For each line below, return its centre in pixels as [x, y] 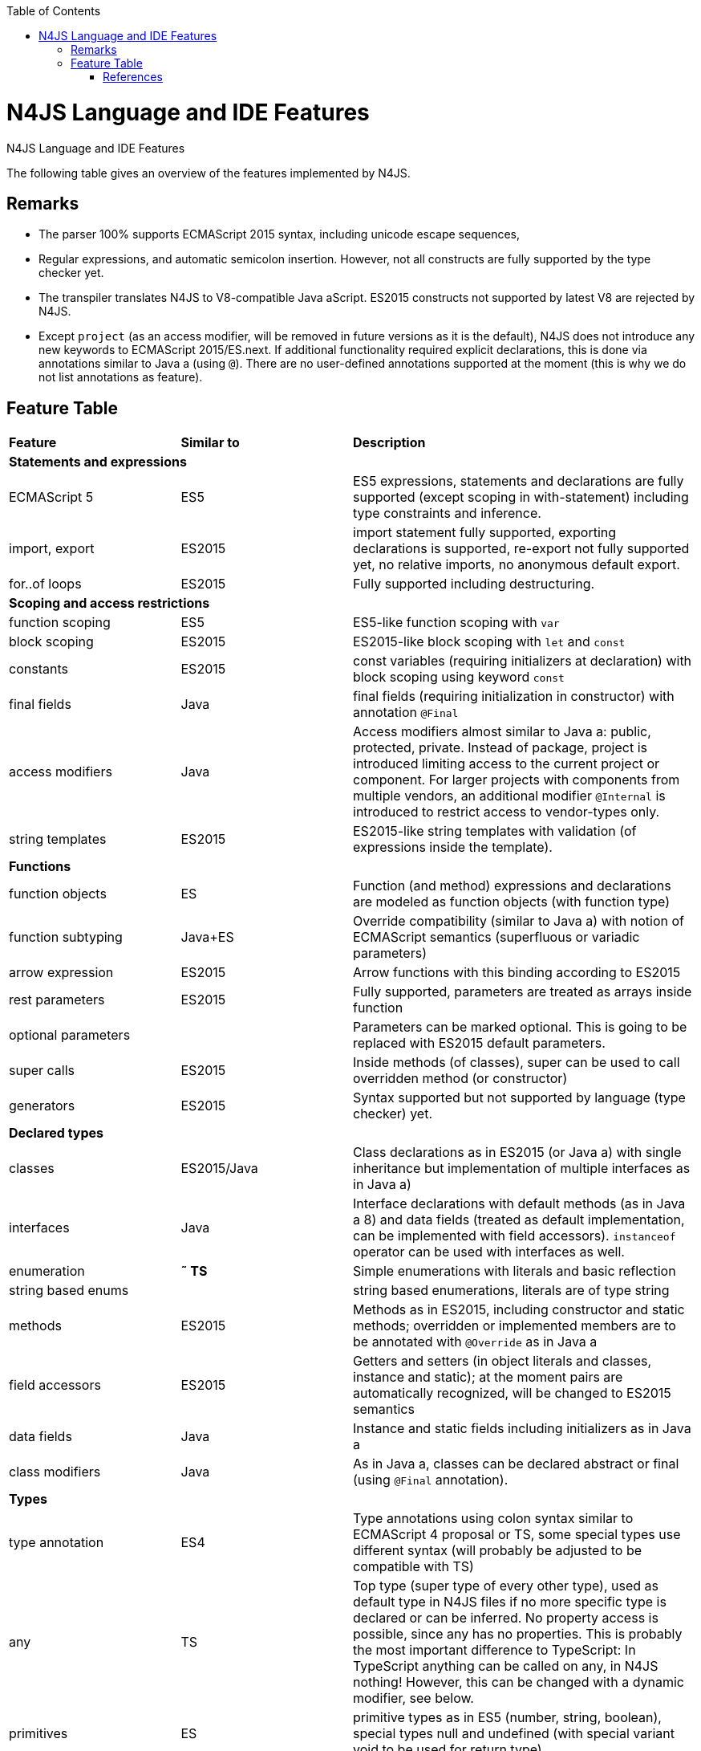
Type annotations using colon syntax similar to [493, 1519]
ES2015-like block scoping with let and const [489, 642]
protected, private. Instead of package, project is [500, 748]
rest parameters [57, 1000]
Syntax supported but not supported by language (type [519, 1098]
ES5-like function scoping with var [456, 623]
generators [42, 1106]
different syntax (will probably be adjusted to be [498, 1551]
